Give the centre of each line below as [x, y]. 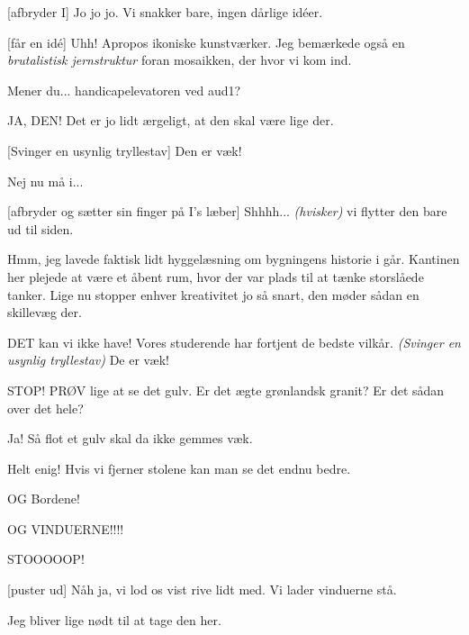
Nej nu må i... [45, 181]
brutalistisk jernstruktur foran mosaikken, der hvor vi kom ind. [180, 60]
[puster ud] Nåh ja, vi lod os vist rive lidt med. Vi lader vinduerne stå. [202, 590]
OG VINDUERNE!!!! [66, 528]
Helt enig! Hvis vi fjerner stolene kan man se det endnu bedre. [179, 468]
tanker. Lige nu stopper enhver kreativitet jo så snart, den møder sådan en [213, 294]
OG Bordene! [44, 499]
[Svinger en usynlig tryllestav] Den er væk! [125, 150]
